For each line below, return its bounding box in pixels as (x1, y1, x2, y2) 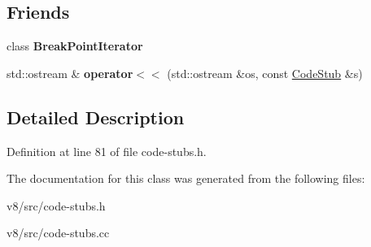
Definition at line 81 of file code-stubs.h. (7, 142, 207, 159)
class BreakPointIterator (7, 37, 143, 54)
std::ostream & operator (7, 64, 133, 81)
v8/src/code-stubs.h (7, 197, 106, 214)
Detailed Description (7, 104, 185, 129)
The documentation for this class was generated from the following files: (7, 170, 365, 187)
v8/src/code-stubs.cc (7, 224, 110, 241)
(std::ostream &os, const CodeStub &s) (167, 64, 363, 81)
